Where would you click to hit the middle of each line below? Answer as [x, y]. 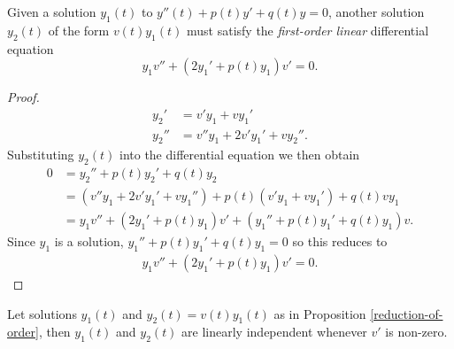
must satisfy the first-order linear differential [308, 30]
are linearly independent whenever [274, 332]
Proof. [23, 97]
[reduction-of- [407, 313]
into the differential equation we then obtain [239, 155]
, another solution [377, 12]
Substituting [41, 155]
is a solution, [89, 241]
